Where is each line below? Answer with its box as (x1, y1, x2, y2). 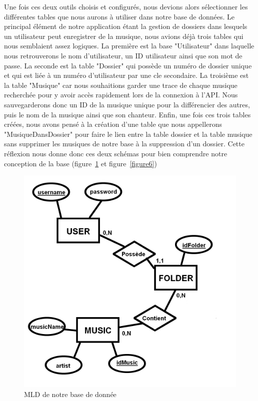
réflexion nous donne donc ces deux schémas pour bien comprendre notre (4, 148, 227, 158)
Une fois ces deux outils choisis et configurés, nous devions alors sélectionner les (4, 1, 248, 11)
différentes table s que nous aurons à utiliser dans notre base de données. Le (4, 11, 235, 21)
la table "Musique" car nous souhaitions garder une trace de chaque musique (4, 79, 237, 90)
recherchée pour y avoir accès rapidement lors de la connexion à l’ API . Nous (4, 89, 238, 100)
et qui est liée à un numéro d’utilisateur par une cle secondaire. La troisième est (4, 70, 249, 80)
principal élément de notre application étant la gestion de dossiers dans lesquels (4, 21, 247, 31)
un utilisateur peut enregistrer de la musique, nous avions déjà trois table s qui (4, 30, 243, 41)
